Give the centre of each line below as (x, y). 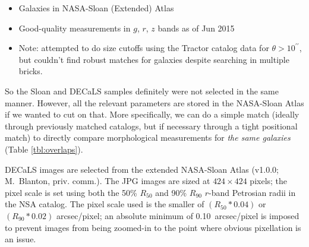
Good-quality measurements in (75, 28)
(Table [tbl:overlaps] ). (44, 149)
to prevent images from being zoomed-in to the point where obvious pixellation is (153, 227)
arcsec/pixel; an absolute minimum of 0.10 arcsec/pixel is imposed (178, 215)
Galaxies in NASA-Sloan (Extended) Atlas (96, 8)
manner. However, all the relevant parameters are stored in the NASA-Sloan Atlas (154, 102)
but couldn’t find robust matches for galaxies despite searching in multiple (154, 59)
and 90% (171, 192)
